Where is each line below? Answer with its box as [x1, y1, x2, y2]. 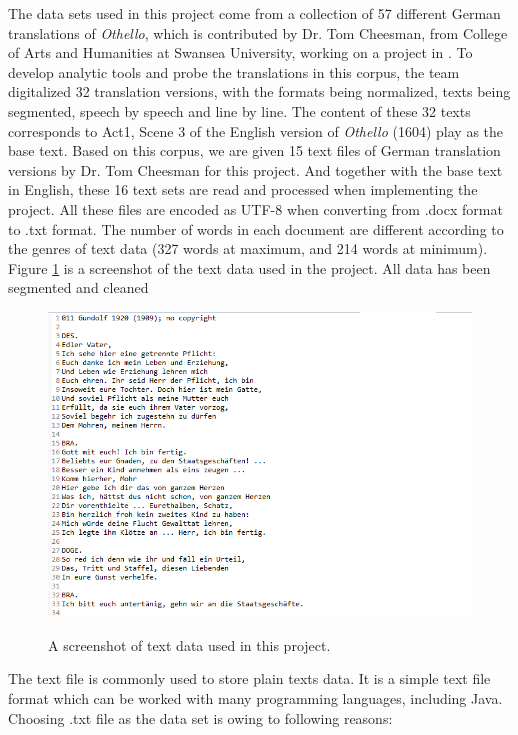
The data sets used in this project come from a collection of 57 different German [8, 3, 501, 23]
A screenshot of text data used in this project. [48, 634, 331, 655]
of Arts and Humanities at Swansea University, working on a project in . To [8, 42, 473, 63]
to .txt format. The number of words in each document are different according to [8, 218, 504, 239]
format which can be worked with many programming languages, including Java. [8, 688, 503, 708]
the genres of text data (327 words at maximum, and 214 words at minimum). [8, 238, 488, 259]
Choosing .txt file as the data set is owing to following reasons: [8, 707, 393, 728]
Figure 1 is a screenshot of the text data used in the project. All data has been [8, 257, 491, 278]
